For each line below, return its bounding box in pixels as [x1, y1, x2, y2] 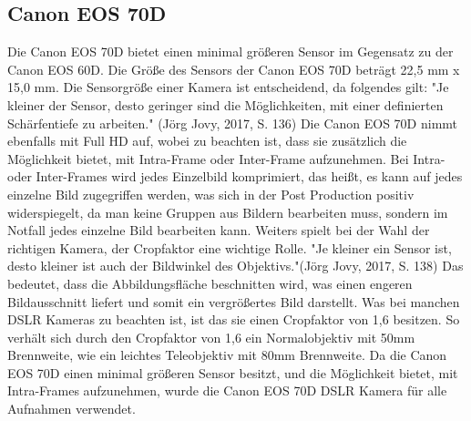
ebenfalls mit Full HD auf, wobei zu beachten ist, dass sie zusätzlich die [7, 131, 407, 150]
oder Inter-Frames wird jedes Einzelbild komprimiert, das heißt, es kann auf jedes [7, 167, 463, 186]
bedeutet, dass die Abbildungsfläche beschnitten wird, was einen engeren [7, 273, 413, 293]
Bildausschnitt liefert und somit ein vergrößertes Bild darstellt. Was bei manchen [7, 292, 460, 311]
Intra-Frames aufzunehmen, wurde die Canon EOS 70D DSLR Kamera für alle [7, 381, 447, 400]
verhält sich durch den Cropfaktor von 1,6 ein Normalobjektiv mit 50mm [7, 327, 415, 346]
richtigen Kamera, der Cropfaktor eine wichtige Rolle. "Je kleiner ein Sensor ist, [7, 238, 452, 257]
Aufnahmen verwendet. [7, 399, 136, 418]
